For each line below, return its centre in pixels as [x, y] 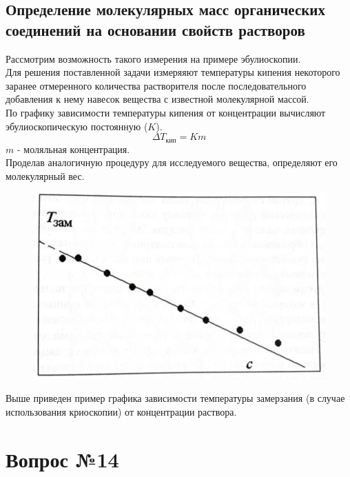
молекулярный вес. [45, 175]
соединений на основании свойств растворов [155, 29]
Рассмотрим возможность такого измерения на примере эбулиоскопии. [153, 58]
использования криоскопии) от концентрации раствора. [121, 411]
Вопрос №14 [62, 459]
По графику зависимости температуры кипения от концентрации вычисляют [166, 112]
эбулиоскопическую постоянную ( [77, 126]
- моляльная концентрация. [73, 149]
